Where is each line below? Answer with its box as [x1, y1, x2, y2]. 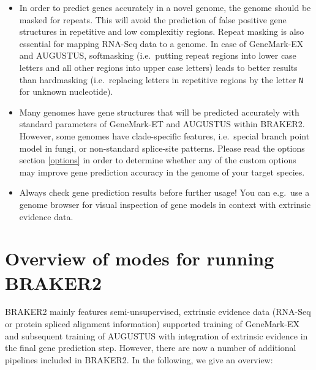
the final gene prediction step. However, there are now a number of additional [5, 341, 296, 354]
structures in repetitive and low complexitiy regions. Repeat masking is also [19, 25, 304, 38]
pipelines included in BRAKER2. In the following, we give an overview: [5, 353, 273, 366]
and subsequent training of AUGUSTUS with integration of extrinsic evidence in [5, 329, 308, 342]
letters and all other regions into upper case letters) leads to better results [19, 61, 298, 73]
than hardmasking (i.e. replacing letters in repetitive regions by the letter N [19, 73, 304, 86]
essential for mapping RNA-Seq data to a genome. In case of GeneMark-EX [19, 37, 304, 50]
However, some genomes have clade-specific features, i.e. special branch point [19, 130, 310, 142]
